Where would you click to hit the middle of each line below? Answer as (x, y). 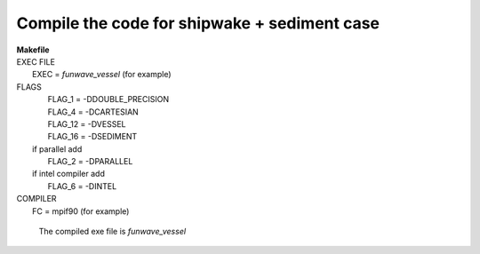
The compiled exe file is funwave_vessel (112, 232)
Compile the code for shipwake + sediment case (198, 23)
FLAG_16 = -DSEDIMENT (92, 137)
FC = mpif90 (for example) (81, 211)
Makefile (33, 50)
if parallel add (57, 149)
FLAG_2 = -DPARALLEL (90, 162)
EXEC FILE (36, 61)
